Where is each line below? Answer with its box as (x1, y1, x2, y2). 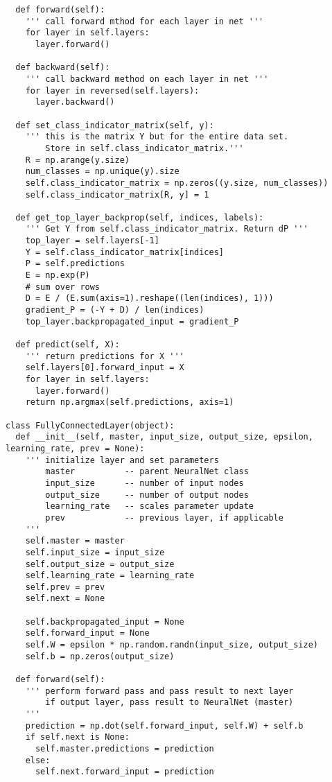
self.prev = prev (25, 582, 105, 592)
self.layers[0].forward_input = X (25, 363, 184, 373)
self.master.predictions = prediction (35, 744, 214, 754)
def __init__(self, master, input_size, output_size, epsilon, (15, 432, 313, 442)
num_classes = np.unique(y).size (25, 166, 180, 177)
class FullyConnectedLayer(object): (6, 420, 175, 431)
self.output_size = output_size (25, 559, 175, 569)
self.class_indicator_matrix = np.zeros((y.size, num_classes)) (25, 177, 329, 188)
